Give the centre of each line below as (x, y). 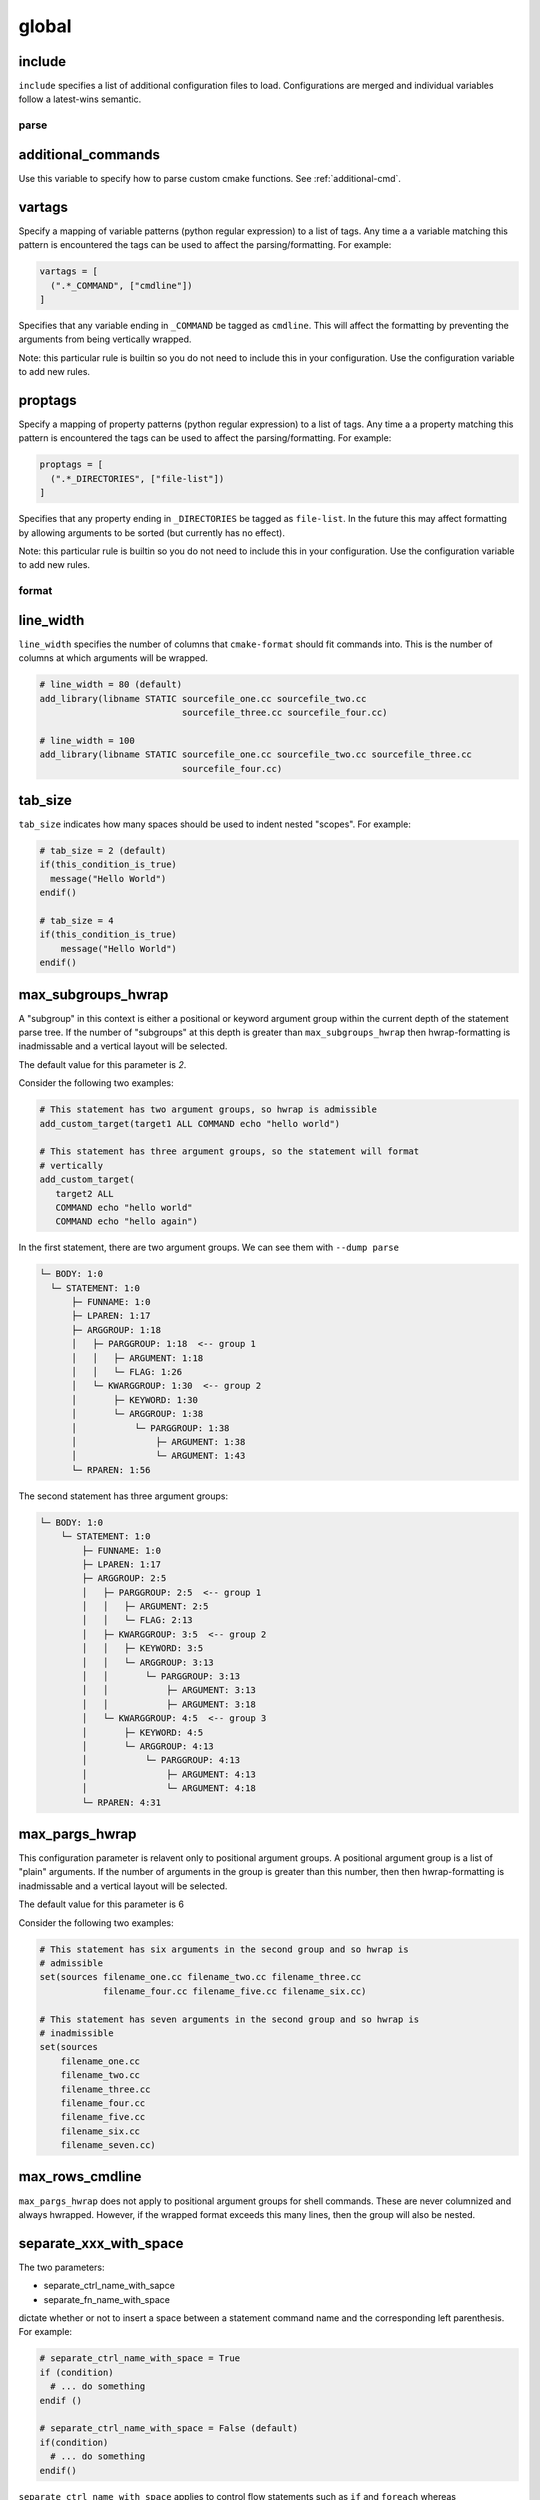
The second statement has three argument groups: (123, 1496)
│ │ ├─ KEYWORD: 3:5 (142, 1648)
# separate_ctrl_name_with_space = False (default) (169, 2428)
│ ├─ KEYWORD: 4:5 (142, 1732)
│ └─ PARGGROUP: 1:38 (150, 1428)
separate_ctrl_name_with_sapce (109, 2286)
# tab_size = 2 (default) (103, 851)
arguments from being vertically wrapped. (105, 339)
